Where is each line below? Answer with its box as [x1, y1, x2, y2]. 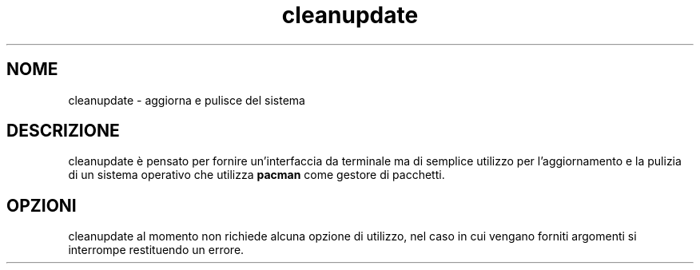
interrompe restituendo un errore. [68, 243, 245, 257]
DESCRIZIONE [6, 121, 120, 141]
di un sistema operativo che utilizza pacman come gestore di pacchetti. [68, 168, 445, 182]
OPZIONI [6, 195, 77, 216]
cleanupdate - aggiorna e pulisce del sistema [68, 93, 305, 107]
